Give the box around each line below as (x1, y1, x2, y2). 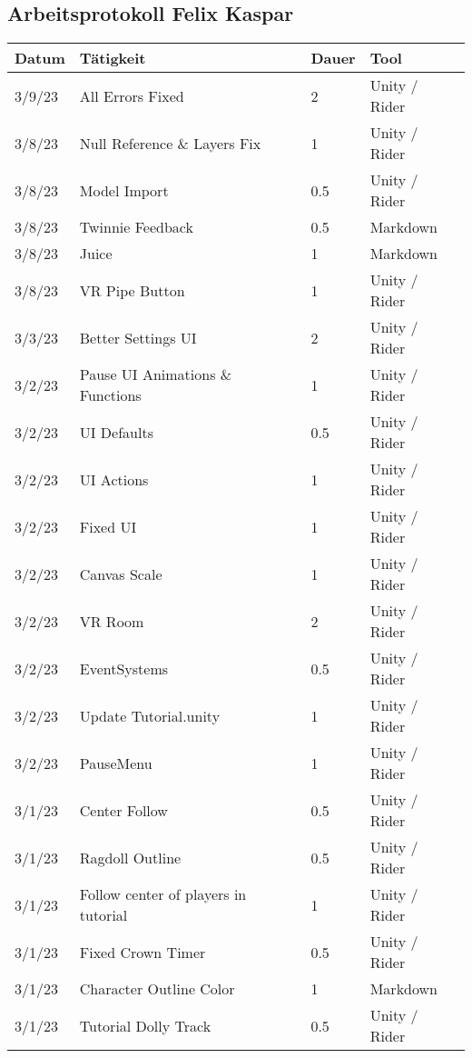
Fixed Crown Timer (79, 941, 206, 963)
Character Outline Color (79, 978, 235, 1000)
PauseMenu (79, 752, 152, 774)
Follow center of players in (79, 883, 247, 905)
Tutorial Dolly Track (79, 1014, 211, 1036)
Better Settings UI (79, 326, 197, 348)
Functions (79, 384, 142, 406)
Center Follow (79, 799, 168, 821)
